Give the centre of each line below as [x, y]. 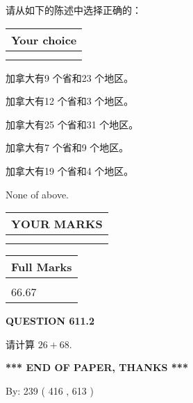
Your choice [44, 40]
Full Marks [42, 267]
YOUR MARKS [57, 224]
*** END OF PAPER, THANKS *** [97, 367]
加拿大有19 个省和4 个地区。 [70, 170]
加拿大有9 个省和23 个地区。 [70, 77]
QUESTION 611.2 [50, 321]
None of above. [37, 194]
